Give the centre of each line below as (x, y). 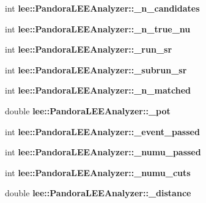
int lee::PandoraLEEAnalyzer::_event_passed (102, 131)
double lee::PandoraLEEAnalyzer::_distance (98, 193)
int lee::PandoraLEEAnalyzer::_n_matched (98, 90)
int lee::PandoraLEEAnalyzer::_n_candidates (102, 8)
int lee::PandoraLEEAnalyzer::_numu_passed (103, 152)
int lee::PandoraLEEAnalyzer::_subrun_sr (96, 69)
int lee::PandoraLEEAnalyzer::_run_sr (89, 49)
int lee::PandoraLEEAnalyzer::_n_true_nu (98, 28)
